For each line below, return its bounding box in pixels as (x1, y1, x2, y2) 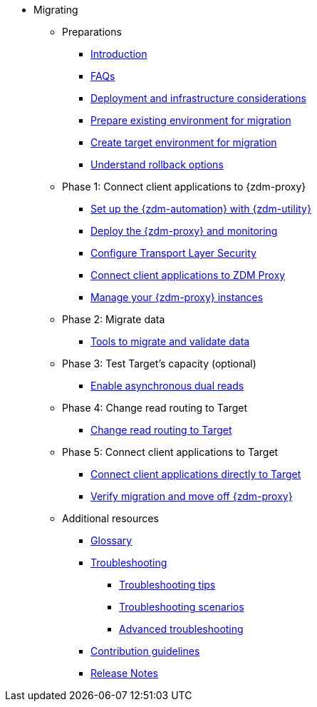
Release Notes (90, 667, 158, 679)
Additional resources (62, 512, 159, 524)
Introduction (90, 48, 147, 60)
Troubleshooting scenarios (119, 601, 244, 613)
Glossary (90, 534, 132, 546)
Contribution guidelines (90, 645, 200, 657)
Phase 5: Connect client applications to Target (62, 446, 279, 458)
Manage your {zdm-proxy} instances (90, 291, 264, 303)
